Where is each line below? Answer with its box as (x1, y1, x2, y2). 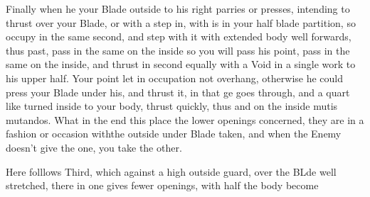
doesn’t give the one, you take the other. (6, 140, 182, 154)
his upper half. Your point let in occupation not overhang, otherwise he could (6, 70, 344, 85)
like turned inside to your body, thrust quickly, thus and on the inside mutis (6, 98, 338, 113)
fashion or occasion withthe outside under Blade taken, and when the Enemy (6, 126, 342, 141)
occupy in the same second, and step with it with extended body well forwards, (6, 29, 351, 44)
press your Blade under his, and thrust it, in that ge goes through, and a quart (6, 84, 350, 99)
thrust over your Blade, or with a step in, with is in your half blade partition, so (6, 15, 356, 30)
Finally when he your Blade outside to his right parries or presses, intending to (6, 1, 350, 16)
